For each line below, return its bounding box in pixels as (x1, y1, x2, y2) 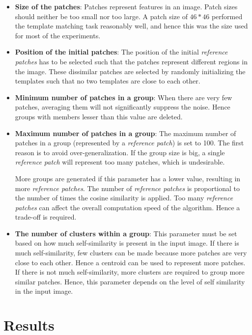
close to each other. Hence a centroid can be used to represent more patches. (15, 257, 246, 267)
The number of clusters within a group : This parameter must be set (15, 228, 237, 238)
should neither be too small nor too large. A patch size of (15, 11, 188, 21)
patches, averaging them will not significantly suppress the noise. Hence (15, 102, 230, 112)
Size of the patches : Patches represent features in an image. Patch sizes (15, 1, 238, 11)
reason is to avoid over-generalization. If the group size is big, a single (15, 147, 225, 157)
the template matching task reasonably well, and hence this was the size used (15, 21, 248, 31)
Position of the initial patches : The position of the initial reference (15, 47, 228, 57)
